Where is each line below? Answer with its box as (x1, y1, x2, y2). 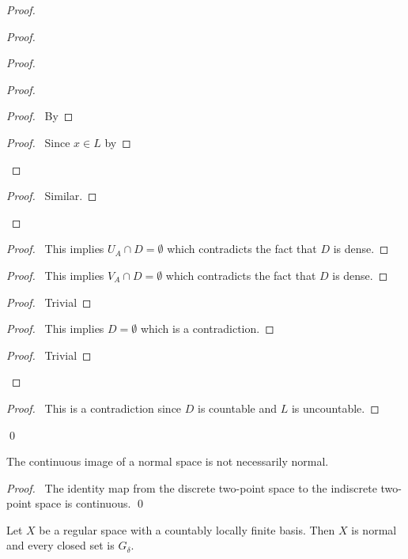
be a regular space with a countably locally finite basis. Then (39, 521, 335, 538)
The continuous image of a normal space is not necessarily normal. (6, 453, 329, 470)
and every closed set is (6, 537, 115, 553)
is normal (351, 521, 397, 538)
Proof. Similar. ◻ (6, 187, 97, 204)
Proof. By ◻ (6, 108, 74, 124)
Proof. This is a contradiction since (6, 399, 182, 416)
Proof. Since (6, 134, 70, 150)
